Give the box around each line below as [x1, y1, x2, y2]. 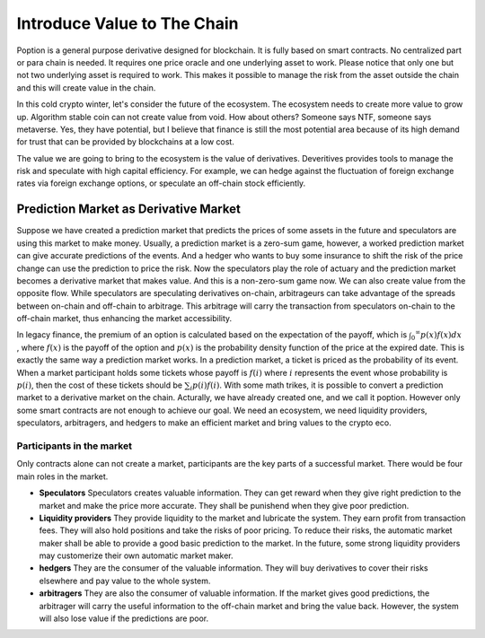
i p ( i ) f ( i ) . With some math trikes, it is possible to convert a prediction [190, 380, 444, 392]
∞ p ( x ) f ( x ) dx [414, 328, 463, 340]
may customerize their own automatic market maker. [39, 550, 234, 561]
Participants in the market [16, 440, 132, 452]
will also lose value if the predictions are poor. [39, 613, 209, 624]
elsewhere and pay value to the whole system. [39, 575, 211, 586]
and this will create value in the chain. [16, 82, 156, 93]
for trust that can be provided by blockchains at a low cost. [16, 136, 235, 147]
